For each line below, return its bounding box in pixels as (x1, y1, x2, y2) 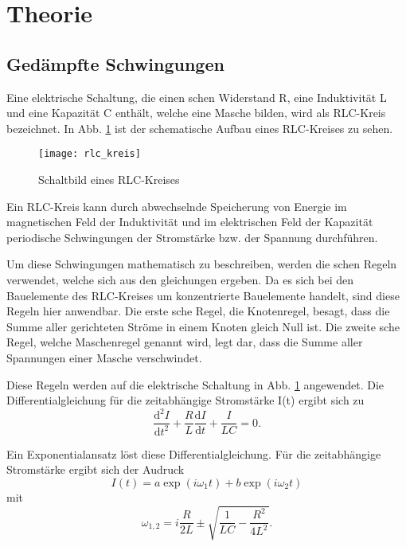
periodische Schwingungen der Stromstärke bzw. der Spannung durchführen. (6, 229, 378, 245)
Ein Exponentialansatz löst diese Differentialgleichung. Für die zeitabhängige (6, 445, 381, 462)
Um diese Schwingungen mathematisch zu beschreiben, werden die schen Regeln (6, 256, 397, 272)
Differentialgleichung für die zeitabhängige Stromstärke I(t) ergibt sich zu (6, 392, 365, 408)
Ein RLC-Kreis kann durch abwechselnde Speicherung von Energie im (6, 197, 347, 214)
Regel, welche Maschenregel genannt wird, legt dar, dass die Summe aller (6, 334, 363, 350)
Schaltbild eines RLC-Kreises (38, 171, 180, 188)
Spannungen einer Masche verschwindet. (6, 349, 202, 365)
